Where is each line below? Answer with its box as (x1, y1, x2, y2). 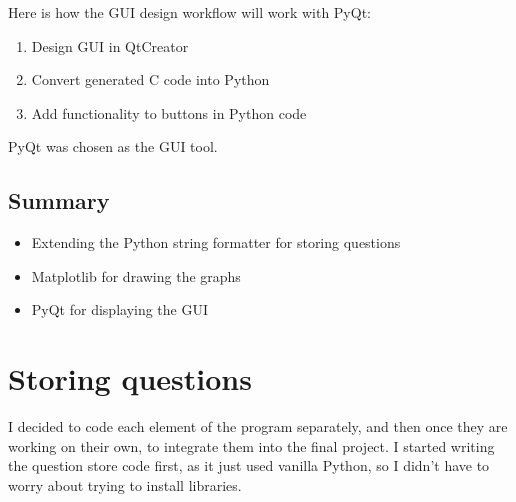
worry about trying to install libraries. (8, 474, 242, 495)
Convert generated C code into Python (31, 69, 270, 90)
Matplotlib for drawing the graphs (31, 265, 241, 286)
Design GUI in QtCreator (31, 35, 189, 56)
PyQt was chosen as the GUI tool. (8, 136, 218, 157)
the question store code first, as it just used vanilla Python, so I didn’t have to (8, 455, 490, 476)
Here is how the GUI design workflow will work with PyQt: (8, 2, 371, 22)
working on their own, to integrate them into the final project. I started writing (8, 435, 495, 456)
